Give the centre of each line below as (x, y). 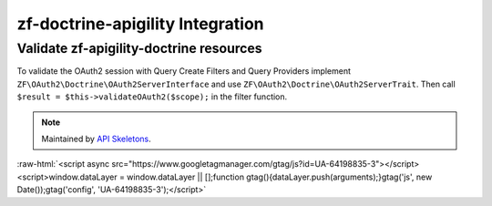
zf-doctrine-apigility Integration (140, 24)
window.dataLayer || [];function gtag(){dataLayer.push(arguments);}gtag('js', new (279, 177)
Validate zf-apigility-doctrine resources (140, 48)
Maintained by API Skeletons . (97, 139)
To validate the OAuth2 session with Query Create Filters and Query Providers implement (184, 71)
